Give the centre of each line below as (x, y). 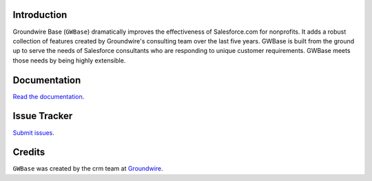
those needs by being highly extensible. (69, 60)
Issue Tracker (43, 116)
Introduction (40, 15)
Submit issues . (34, 132)
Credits (29, 152)
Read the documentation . (49, 96)
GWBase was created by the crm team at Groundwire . (88, 169)
